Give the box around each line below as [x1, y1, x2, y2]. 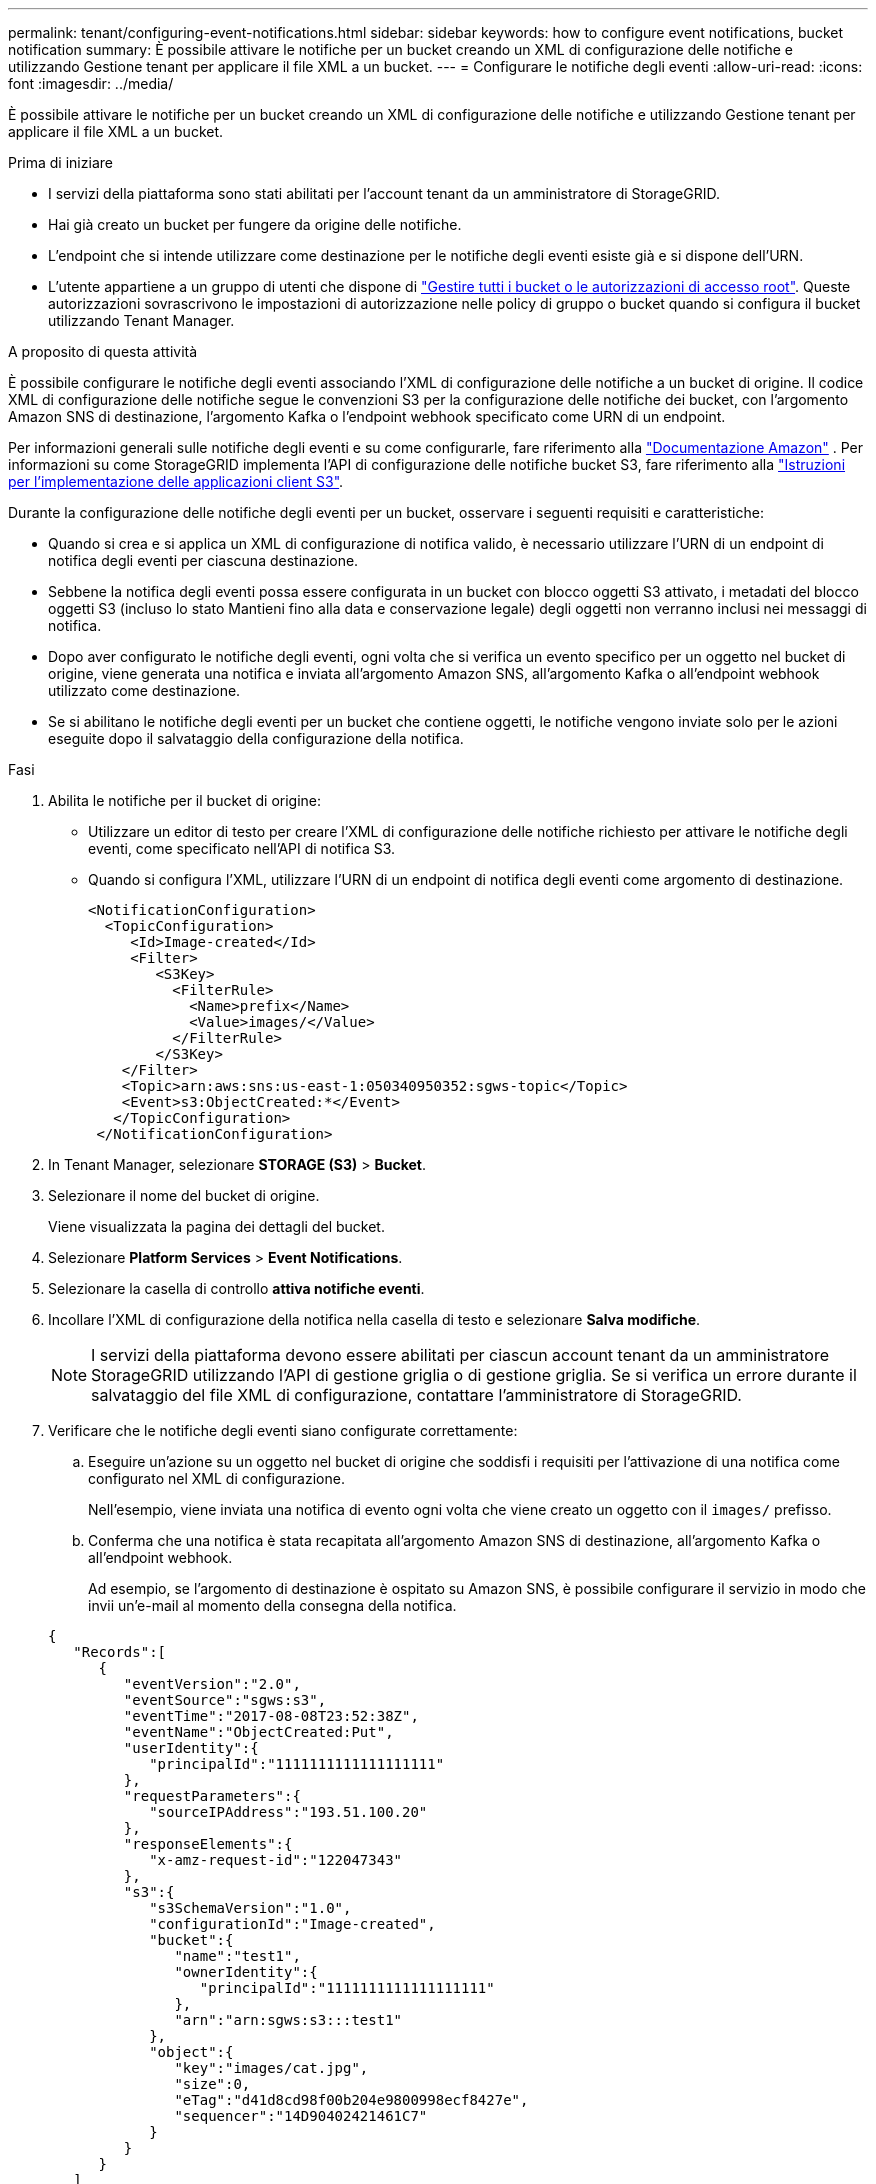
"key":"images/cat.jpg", [174, 2060, 369, 2076]
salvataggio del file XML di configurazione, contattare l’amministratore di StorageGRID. [91, 1385, 742, 1405]
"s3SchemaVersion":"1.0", [149, 1900, 352, 1916]
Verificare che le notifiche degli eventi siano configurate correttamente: [48, 1422, 518, 1439]
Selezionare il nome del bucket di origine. [48, 1187, 320, 1204]
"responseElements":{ [123, 1836, 293, 1852]
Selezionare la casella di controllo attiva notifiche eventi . [48, 1280, 425, 1297]
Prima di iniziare [8, 154, 113, 171]
